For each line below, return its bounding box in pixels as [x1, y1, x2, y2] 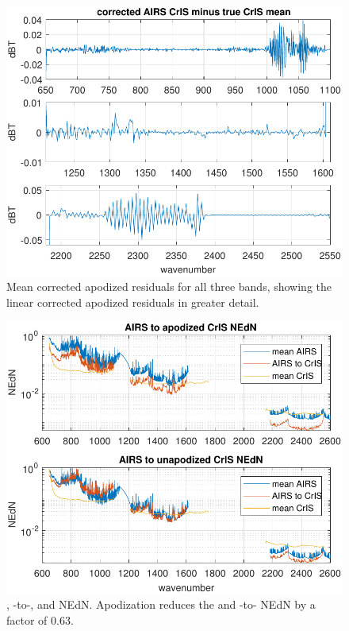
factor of [6, 611, 48, 628]
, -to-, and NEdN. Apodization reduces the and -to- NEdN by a [6, 596, 316, 613]
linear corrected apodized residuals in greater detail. [6, 294, 259, 311]
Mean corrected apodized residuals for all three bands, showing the [6, 278, 332, 295]
